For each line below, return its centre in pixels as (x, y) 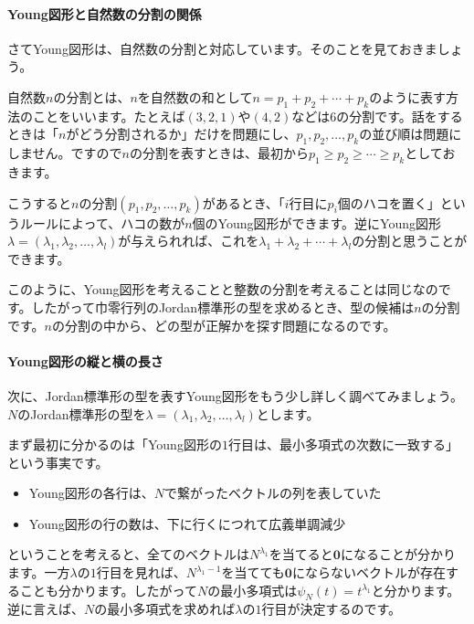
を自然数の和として (195, 96)
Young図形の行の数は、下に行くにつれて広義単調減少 (187, 523)
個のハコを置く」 (389, 202)
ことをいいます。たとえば (109, 116)
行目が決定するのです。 (332, 609)
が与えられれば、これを (189, 241)
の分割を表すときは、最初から (219, 153)
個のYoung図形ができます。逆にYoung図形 (317, 222)
